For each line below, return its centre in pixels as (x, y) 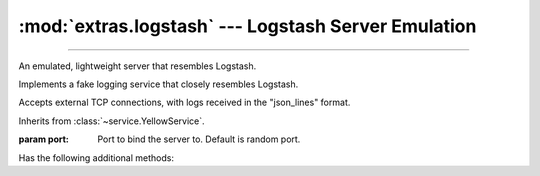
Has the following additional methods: (96, 157)
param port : (44, 139)
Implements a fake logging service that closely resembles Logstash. (158, 84)
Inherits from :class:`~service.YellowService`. (111, 121)
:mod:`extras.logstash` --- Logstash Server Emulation (247, 26)
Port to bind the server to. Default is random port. (199, 139)
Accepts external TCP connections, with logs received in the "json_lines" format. (184, 102)
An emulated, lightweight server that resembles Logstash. (137, 66)
